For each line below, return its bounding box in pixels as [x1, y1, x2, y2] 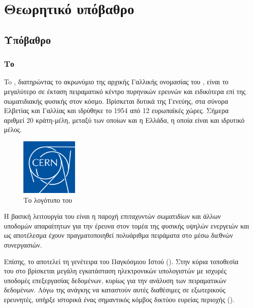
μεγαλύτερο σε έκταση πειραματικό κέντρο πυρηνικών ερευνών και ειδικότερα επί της [4, 86, 246, 96]
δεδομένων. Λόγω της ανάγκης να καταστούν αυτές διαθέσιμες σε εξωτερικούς [4, 285, 226, 295]
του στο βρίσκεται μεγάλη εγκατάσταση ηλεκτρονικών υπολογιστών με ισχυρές [4, 266, 227, 276]
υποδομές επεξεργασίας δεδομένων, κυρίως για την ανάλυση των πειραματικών [4, 275, 227, 285]
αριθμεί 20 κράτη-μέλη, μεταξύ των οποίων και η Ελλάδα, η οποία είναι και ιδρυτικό [4, 115, 245, 125]
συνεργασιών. [4, 239, 42, 250]
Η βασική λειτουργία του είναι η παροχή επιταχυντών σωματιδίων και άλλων [4, 211, 221, 221]
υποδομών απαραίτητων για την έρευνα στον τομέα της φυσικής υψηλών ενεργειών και [4, 220, 249, 231]
